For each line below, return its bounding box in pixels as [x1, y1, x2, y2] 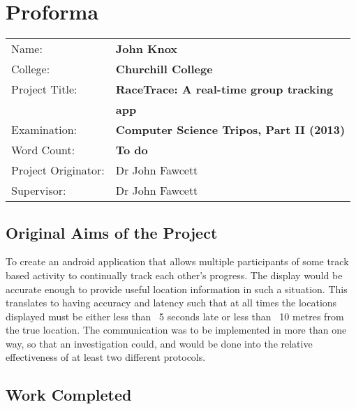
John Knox [115, 40, 178, 57]
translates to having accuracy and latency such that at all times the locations [6, 295, 337, 310]
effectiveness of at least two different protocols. [6, 350, 206, 364]
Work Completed [6, 384, 132, 406]
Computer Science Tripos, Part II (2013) [115, 121, 346, 138]
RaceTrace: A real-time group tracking [115, 81, 334, 98]
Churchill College [115, 61, 213, 77]
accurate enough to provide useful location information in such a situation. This [6, 281, 348, 296]
